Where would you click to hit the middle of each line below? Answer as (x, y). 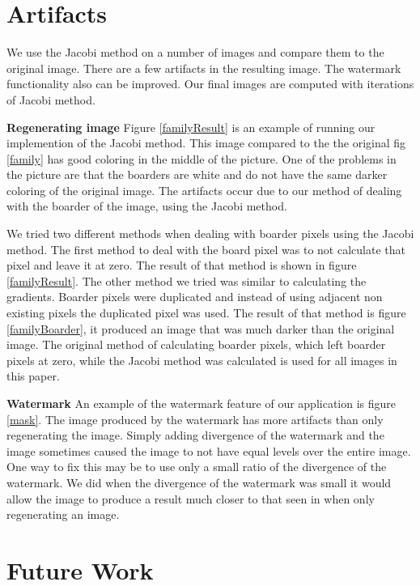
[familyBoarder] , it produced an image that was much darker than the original (201, 328)
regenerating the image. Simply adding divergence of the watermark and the (195, 435)
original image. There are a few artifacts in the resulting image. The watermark (204, 68)
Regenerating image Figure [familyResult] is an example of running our (191, 127)
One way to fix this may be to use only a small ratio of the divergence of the (197, 467)
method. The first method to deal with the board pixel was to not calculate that (206, 249)
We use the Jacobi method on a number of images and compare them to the (195, 52)
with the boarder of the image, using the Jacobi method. (147, 206)
